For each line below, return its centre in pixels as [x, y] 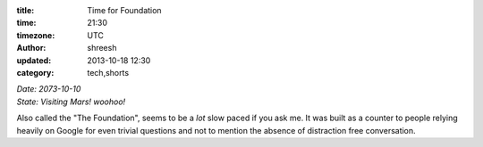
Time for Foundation [124, 10]
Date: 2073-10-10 [49, 89]
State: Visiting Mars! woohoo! [71, 102]
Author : [31, 48]
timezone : [36, 35]
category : [35, 72]
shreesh [102, 48]
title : [25, 10]
